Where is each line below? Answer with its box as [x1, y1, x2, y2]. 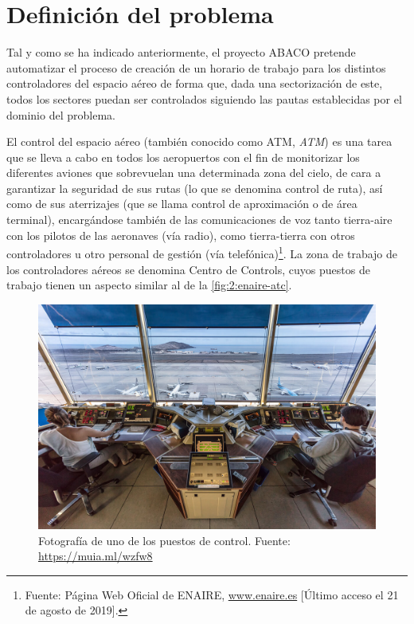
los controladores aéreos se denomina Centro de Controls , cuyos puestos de [6, 261, 370, 277]
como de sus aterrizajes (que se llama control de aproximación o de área [6, 195, 357, 212]
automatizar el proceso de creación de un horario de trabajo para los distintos [6, 59, 386, 76]
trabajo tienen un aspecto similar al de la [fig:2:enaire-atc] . [6, 277, 292, 293]
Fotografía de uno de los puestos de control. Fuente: [38, 532, 291, 548]
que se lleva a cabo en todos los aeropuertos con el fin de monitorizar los [6, 148, 360, 165]
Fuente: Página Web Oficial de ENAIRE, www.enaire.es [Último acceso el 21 [25, 586, 399, 602]
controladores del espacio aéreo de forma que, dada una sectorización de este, [6, 75, 383, 92]
